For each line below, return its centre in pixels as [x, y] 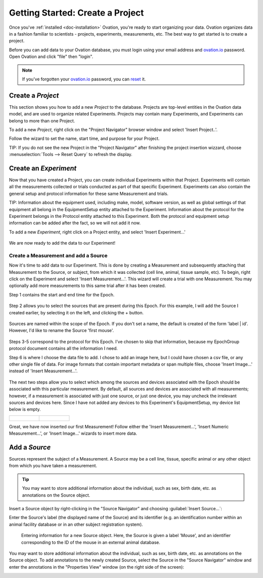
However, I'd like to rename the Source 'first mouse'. [61, 330]
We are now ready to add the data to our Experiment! [62, 243]
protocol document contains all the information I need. [63, 348]
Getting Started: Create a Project [76, 13]
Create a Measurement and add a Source [58, 255]
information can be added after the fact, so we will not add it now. [75, 223]
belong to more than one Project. [42, 121]
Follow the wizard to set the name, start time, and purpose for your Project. [84, 138]
